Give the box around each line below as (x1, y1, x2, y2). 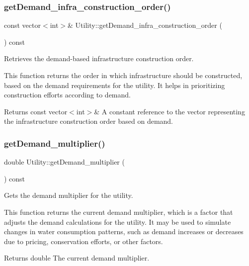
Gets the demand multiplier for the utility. (4, 190, 133, 200)
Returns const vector (4, 106, 68, 116)
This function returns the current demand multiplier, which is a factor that (4, 206, 233, 217)
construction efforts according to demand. (4, 89, 131, 100)
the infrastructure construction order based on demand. (4, 116, 173, 126)
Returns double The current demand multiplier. (4, 253, 150, 263)
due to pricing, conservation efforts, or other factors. (4, 236, 163, 246)
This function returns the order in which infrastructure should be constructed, (4, 70, 243, 80)
